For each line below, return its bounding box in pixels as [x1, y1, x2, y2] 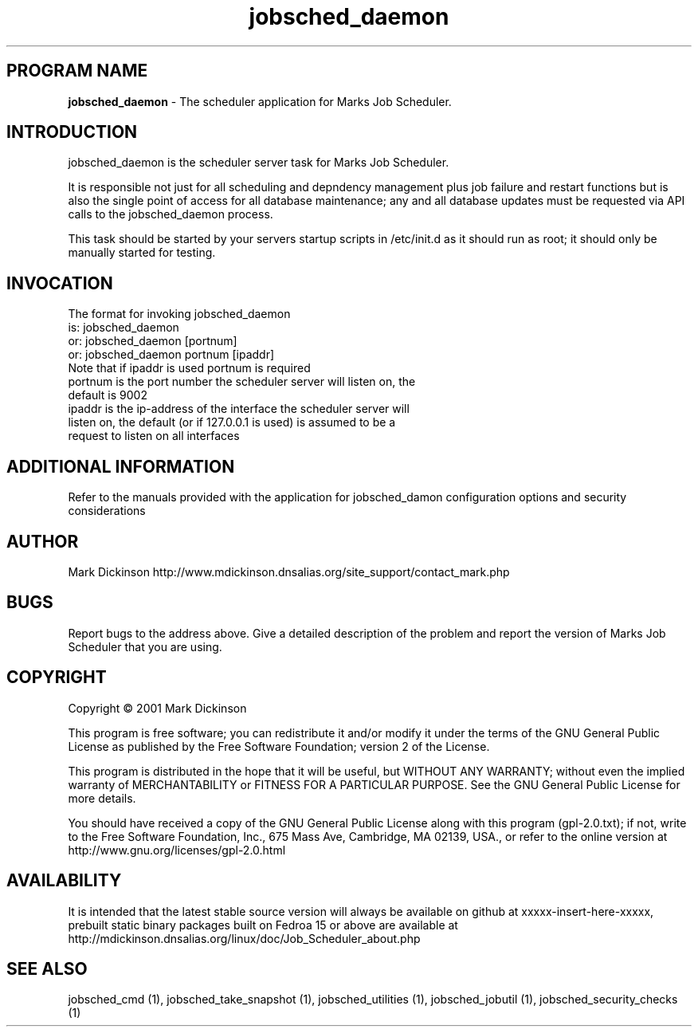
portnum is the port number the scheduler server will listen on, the [68, 375, 416, 389]
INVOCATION [6, 273, 113, 293]
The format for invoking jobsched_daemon [68, 307, 291, 321]
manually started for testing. [68, 245, 216, 260]
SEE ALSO [6, 958, 88, 979]
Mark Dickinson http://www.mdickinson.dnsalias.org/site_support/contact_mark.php [68, 564, 510, 579]
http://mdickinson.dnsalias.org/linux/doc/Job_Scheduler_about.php [68, 931, 421, 945]
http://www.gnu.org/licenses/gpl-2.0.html [68, 843, 286, 857]
